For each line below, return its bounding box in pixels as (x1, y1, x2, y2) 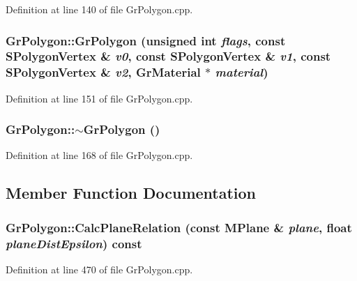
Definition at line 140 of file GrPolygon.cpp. (6, 2, 193, 16)
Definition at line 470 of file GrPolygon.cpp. (6, 261, 193, 276)
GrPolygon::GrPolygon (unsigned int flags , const (6, 31, 286, 49)
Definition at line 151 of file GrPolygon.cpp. (6, 91, 193, 105)
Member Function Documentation (6, 182, 257, 204)
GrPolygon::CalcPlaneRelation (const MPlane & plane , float (6, 218, 352, 236)
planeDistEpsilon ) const (6, 234, 142, 252)
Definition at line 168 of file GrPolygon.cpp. (6, 148, 193, 162)
